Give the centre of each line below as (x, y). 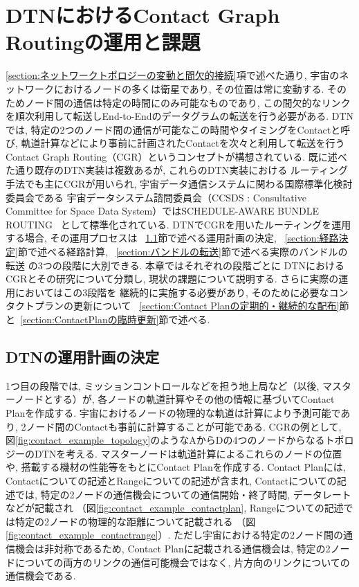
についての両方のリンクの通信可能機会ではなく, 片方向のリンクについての (182, 562)
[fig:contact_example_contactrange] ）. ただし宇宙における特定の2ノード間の (175, 535)
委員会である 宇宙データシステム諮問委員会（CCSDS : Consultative (156, 197)
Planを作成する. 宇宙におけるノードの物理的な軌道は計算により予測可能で (173, 412)
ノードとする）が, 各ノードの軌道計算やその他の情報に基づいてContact (175, 399)
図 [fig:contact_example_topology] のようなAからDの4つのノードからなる (165, 440)
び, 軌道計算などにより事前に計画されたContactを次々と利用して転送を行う (175, 143)
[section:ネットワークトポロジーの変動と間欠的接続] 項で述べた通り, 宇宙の (173, 75)
